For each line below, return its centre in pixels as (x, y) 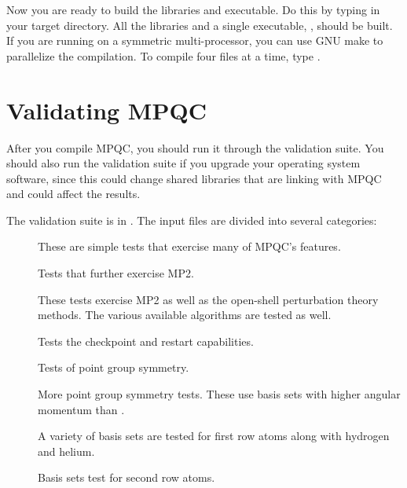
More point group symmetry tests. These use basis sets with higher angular (219, 394)
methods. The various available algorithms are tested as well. (185, 315)
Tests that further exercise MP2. (116, 273)
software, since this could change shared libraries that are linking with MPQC (194, 178)
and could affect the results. (73, 194)
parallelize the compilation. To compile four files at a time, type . (163, 55)
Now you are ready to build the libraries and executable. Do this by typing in (193, 9)
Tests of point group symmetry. (114, 367)
